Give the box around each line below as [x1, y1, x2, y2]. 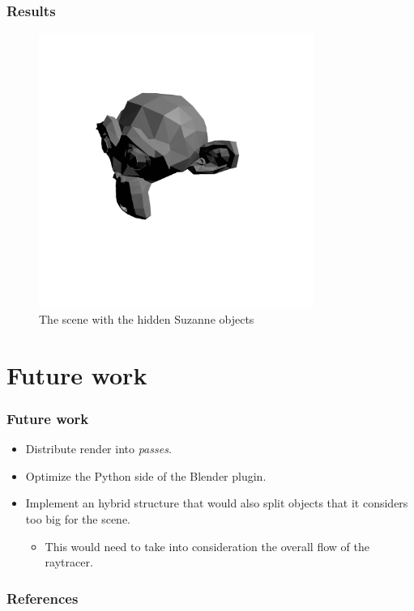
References [6, 588, 79, 608]
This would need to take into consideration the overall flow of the [45, 537, 369, 554]
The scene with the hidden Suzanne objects [39, 311, 254, 327]
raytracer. [45, 554, 93, 571]
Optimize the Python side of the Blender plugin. [25, 467, 267, 484]
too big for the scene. [25, 510, 131, 527]
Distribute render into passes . [25, 440, 172, 457]
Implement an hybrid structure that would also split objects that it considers [25, 494, 408, 511]
